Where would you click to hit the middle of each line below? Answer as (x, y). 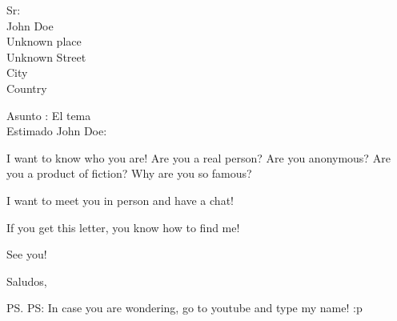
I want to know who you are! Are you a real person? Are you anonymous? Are (198, 157)
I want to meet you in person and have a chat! (120, 200)
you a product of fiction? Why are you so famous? (129, 173)
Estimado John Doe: (57, 131)
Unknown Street (46, 56)
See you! (27, 254)
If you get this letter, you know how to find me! (123, 227)
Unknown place (44, 41)
